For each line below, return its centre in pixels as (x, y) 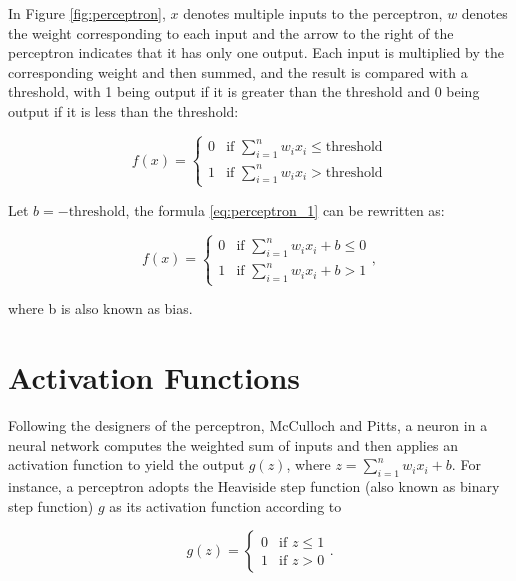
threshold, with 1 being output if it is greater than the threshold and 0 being (244, 91)
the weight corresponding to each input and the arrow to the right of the (231, 32)
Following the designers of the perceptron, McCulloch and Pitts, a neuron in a (248, 425)
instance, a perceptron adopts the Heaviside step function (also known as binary (254, 486)
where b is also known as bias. (100, 308)
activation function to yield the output (126, 464)
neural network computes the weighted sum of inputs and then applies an (233, 444)
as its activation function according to (225, 505)
